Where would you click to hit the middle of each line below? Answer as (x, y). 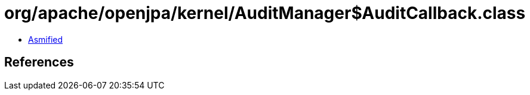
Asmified (46, 39)
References (39, 62)
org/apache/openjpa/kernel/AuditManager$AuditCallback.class (265, 13)
